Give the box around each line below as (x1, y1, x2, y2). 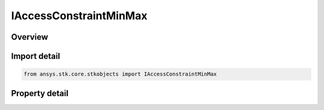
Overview (11, 32, 49, 42)
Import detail (11, 51, 60, 61)
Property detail (11, 88, 69, 99)
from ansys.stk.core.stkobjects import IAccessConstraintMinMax (23, 71, 217, 78)
